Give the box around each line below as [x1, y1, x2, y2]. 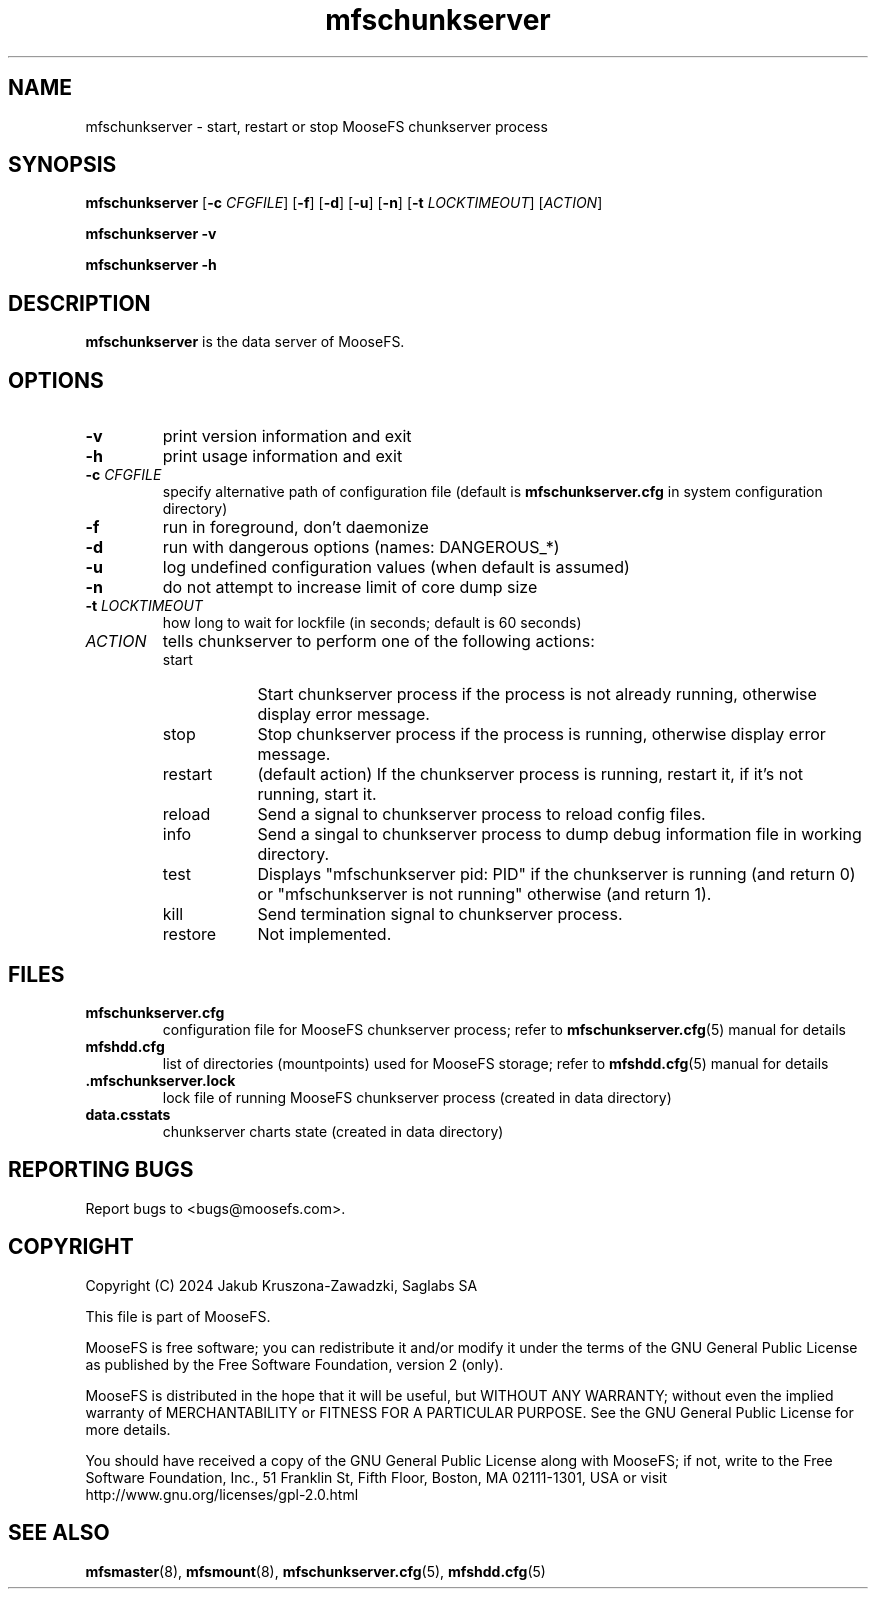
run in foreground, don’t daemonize [162, 517, 429, 538]
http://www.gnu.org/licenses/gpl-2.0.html [85, 1485, 359, 1503]
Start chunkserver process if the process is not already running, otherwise [257, 684, 817, 705]
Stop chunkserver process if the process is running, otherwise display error [257, 724, 826, 745]
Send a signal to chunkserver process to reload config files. [257, 804, 706, 825]
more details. [85, 1420, 171, 1438]
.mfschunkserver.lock [85, 1071, 236, 1089]
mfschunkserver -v [85, 225, 217, 243]
